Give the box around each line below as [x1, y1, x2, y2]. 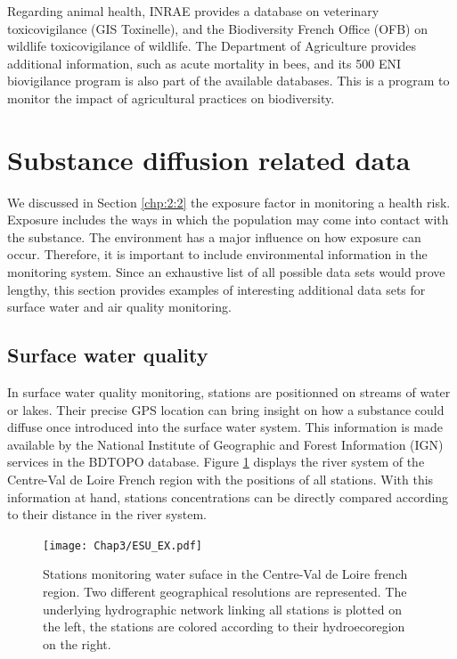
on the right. [43, 634, 111, 653]
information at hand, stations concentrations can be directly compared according [7, 487, 449, 506]
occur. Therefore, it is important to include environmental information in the [7, 245, 428, 264]
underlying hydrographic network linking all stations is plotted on [43, 599, 402, 618]
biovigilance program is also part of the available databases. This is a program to [7, 71, 450, 90]
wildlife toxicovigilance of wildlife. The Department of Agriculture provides [7, 37, 416, 55]
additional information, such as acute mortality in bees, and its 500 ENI [7, 53, 401, 72]
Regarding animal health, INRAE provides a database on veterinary [7, 2, 379, 20]
